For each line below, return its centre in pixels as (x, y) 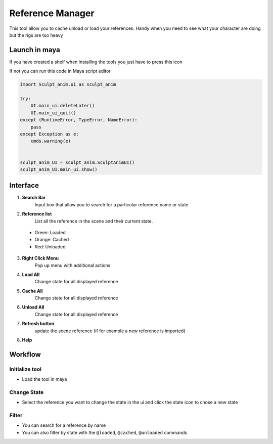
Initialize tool (25, 369)
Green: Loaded (50, 232)
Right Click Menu (40, 258)
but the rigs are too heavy (36, 35)
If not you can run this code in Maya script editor (60, 71)
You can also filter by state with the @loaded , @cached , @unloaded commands (105, 432)
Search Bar (34, 198)
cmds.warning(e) (51, 141)
